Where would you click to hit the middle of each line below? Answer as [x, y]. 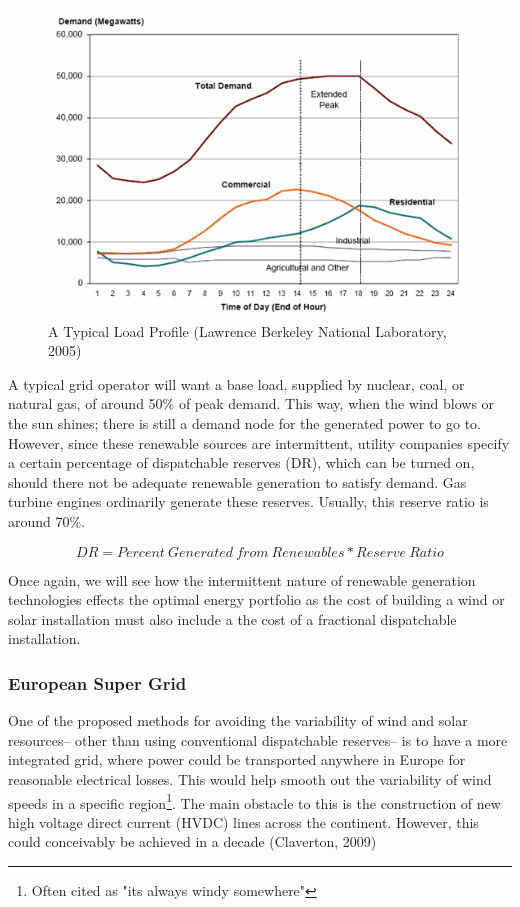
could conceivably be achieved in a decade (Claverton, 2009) [192, 841]
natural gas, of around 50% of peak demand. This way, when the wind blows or [251, 403]
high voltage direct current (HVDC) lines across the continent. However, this [243, 821]
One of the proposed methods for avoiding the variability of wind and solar [238, 720]
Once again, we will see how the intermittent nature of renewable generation [242, 579]
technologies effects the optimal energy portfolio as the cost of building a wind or [256, 599]
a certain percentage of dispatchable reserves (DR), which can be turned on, [241, 462]
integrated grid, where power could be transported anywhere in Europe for [237, 759]
